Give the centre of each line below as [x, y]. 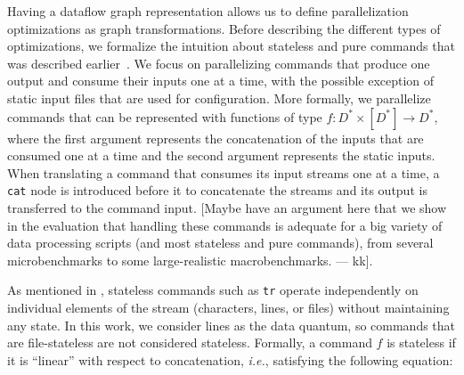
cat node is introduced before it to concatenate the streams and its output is [217, 190]
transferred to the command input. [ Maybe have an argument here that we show [227, 208]
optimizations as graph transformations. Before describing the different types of [224, 28]
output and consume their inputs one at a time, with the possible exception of [221, 81]
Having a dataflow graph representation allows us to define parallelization [208, 11]
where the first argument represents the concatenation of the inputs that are [216, 138]
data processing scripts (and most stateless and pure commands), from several [220, 243]
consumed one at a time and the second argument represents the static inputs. [221, 155]
